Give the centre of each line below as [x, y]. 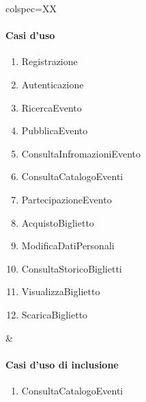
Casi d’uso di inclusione [62, 364]
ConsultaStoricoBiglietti [72, 268]
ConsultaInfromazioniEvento [81, 153]
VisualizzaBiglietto [61, 291]
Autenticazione [53, 84]
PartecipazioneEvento [67, 199]
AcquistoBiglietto [58, 222]
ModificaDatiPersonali [68, 246]
